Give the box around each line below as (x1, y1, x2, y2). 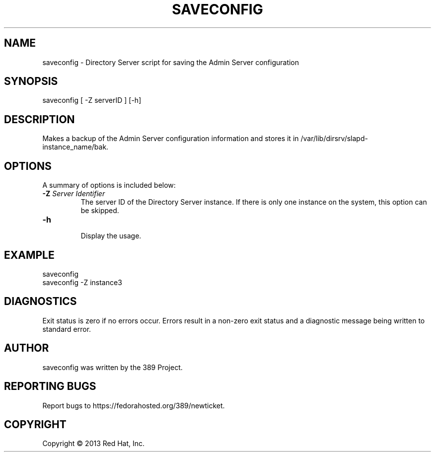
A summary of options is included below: (42, 181, 176, 190)
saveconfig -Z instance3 (42, 278, 122, 287)
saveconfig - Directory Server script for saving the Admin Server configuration (42, 58, 299, 67)
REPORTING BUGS (4, 380, 96, 393)
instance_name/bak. (42, 143, 109, 152)
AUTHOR (4, 342, 49, 355)
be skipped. (80, 206, 119, 215)
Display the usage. (80, 231, 142, 240)
